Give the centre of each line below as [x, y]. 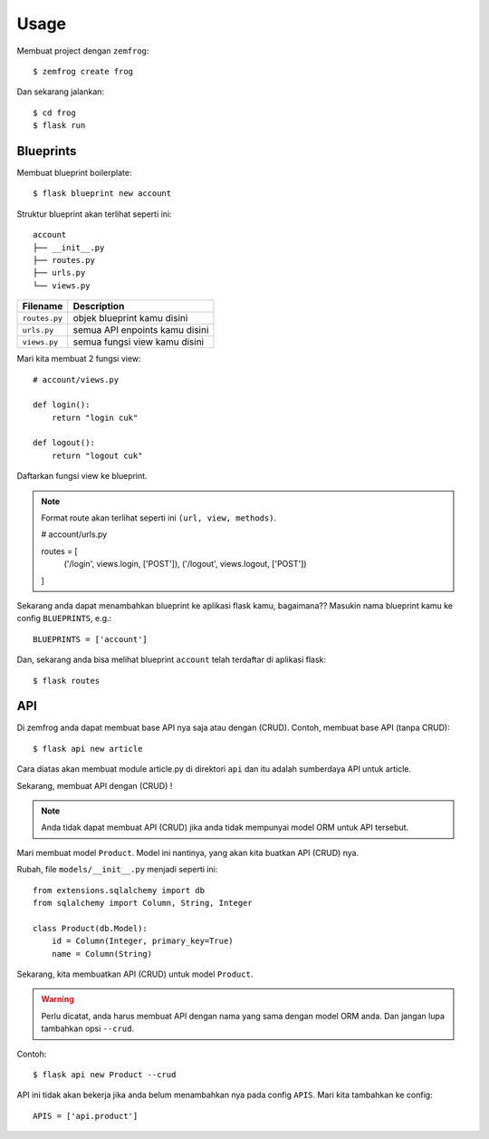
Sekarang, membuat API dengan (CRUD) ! [95, 785]
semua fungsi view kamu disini [138, 342]
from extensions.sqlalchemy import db [119, 890]
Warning [58, 999]
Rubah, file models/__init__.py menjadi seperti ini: [117, 870]
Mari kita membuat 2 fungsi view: [79, 359]
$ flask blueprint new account [102, 194]
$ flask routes [67, 681]
